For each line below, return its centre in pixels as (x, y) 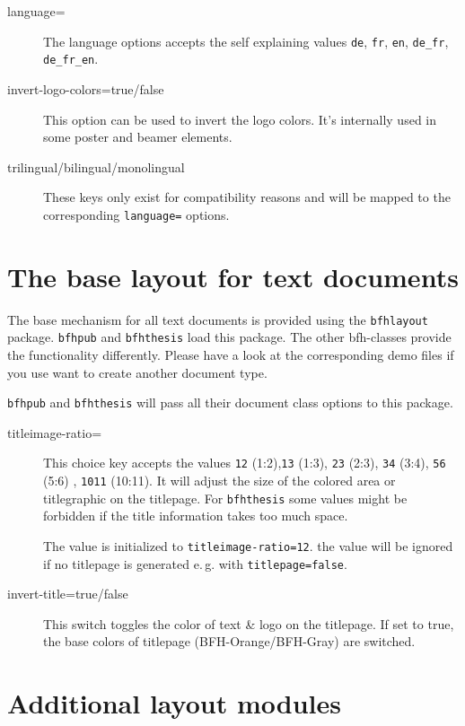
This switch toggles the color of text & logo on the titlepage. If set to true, (249, 623)
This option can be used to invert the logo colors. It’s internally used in (240, 119)
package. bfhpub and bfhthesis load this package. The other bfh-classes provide (229, 337)
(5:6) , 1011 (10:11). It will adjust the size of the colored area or (219, 481)
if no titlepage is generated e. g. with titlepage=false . (195, 563)
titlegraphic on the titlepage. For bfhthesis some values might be (225, 498)
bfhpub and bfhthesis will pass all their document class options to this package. (230, 402)
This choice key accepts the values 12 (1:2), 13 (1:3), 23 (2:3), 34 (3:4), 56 (245, 463)
